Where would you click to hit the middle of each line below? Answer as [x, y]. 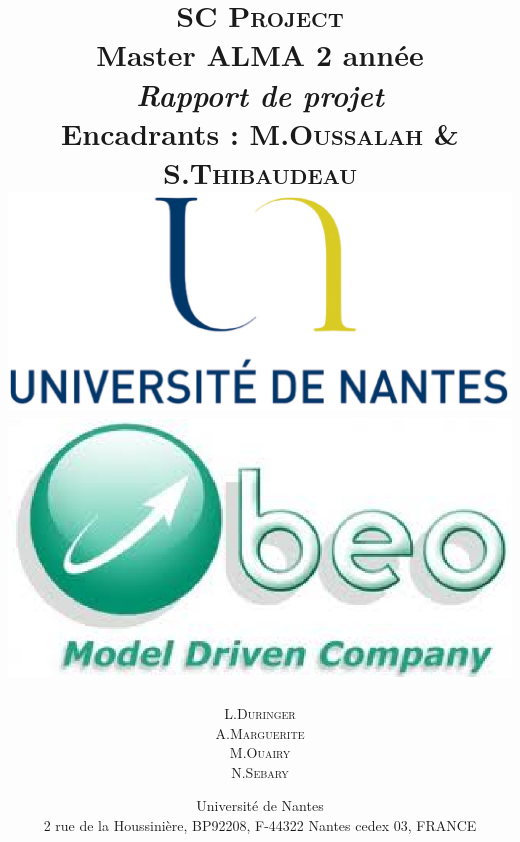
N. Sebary [260, 771]
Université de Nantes [260, 805]
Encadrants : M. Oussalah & [260, 132]
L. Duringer [260, 712]
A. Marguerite [260, 732]
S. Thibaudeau [260, 171]
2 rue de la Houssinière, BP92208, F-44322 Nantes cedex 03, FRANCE [260, 824]
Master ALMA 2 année [260, 54]
